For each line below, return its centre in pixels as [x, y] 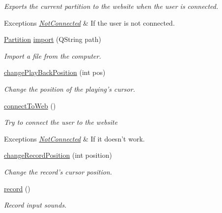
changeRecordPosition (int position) [58, 155]
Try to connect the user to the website [61, 122]
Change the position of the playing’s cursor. [69, 89]
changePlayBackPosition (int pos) [55, 72]
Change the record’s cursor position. [58, 171]
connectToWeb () [30, 105]
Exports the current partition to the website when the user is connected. [111, 6]
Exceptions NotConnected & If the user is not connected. [89, 22]
